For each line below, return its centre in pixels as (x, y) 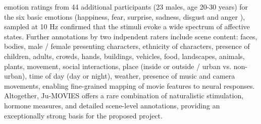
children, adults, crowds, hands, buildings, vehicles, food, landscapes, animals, (124, 56)
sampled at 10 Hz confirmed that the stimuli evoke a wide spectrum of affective (127, 26)
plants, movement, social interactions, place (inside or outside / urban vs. (118, 66)
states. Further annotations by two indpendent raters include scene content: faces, (131, 36)
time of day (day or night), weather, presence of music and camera (132, 76)
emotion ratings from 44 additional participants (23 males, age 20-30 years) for (126, 7)
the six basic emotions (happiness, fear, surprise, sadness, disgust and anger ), (125, 16)
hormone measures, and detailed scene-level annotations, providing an (112, 105)
